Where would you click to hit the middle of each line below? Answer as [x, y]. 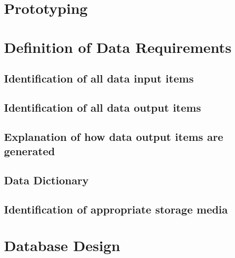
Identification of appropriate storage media [116, 209]
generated [30, 151]
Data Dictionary [46, 180]
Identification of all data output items [102, 107]
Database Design [62, 245]
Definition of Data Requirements [118, 47]
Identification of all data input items [99, 78]
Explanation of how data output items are [114, 136]
